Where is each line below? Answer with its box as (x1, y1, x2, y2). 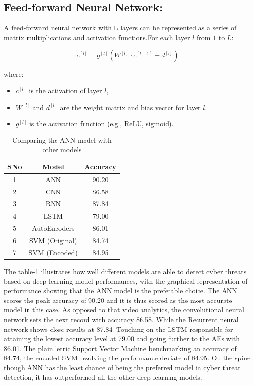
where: (4, 69, 24, 79)
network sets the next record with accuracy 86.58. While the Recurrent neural (4, 314, 239, 324)
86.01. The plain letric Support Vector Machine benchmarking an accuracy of (4, 343, 237, 353)
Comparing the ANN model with (12, 135, 112, 145)
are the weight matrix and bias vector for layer (60, 102, 201, 112)
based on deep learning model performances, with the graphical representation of (4, 275, 248, 286)
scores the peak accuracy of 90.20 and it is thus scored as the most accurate (4, 295, 232, 305)
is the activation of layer (29, 85, 102, 95)
